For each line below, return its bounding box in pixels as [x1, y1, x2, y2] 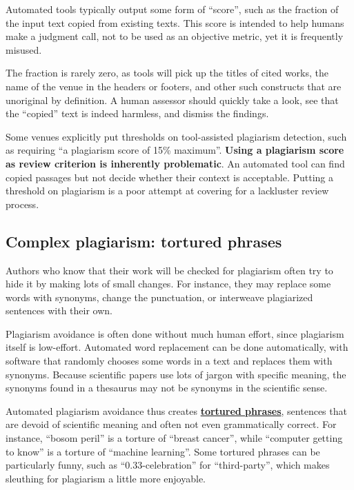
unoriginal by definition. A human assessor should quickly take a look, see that [6, 92, 339, 107]
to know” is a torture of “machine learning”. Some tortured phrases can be [6, 444, 320, 458]
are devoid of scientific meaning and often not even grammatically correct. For [6, 417, 337, 431]
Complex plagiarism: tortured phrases [6, 230, 282, 252]
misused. [6, 42, 42, 57]
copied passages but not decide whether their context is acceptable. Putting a [6, 170, 334, 184]
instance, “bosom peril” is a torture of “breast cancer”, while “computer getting [6, 431, 343, 445]
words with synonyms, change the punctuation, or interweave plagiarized [6, 289, 313, 304]
